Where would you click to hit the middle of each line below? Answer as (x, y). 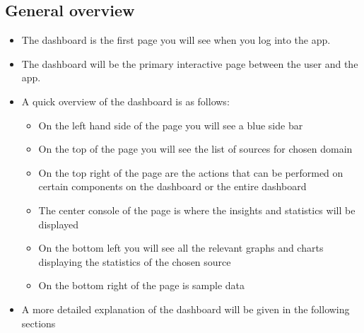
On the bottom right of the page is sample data (142, 285)
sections (39, 323)
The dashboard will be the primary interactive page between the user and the (190, 63)
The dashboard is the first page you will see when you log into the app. (176, 40)
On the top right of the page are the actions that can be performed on (191, 172)
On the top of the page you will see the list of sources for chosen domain (195, 149)
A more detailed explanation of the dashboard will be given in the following (186, 309)
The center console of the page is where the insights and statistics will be (197, 210)
